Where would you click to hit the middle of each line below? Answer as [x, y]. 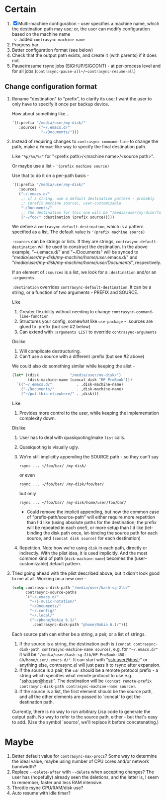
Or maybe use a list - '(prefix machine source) [61, 166]
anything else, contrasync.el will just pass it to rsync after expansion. [90, 665]
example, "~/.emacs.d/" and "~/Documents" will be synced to [75, 252]
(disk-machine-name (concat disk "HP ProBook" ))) [80, 380]
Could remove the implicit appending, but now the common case [93, 512]
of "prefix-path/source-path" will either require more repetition [91, 517]
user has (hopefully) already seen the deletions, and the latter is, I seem [85, 777]
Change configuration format [51, 87]
